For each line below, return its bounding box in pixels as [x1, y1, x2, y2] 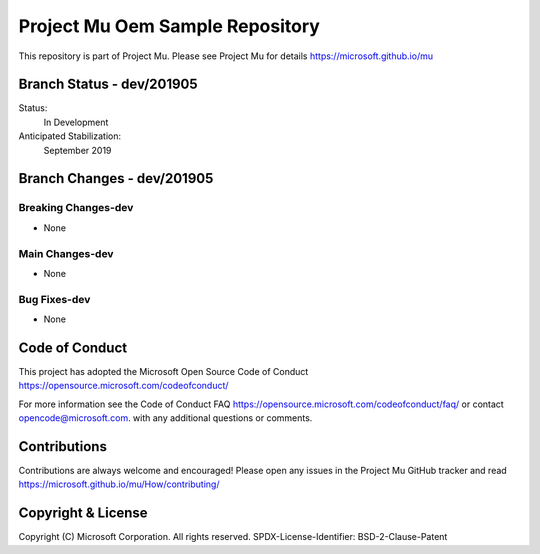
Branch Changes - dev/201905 [18, 170, 214, 187]
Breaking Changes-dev [18, 201, 134, 215]
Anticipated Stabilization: [18, 130, 122, 142]
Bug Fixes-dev [18, 292, 91, 306]
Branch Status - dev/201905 [18, 76, 199, 93]
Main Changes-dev [18, 246, 114, 260]
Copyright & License [18, 505, 149, 522]
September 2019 [43, 144, 112, 156]
